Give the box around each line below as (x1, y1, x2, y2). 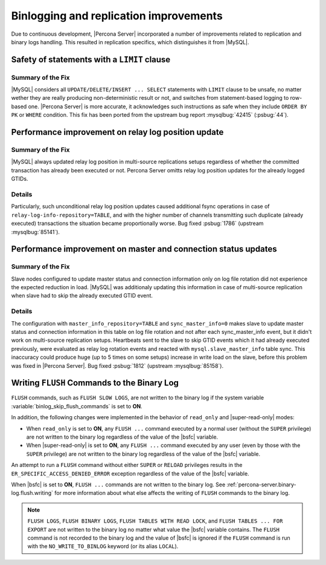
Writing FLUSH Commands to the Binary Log (11, 378, 179, 388)
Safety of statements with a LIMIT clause (11, 54, 171, 65)
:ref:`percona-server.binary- (226, 481, 297, 488)
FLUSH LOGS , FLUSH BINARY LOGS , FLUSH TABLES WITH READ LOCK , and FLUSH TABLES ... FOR (27, 517, 283, 524)
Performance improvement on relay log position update (11, 127, 224, 137)
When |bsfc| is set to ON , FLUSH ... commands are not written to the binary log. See (11, 481, 226, 488)
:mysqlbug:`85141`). (11, 228, 60, 235)
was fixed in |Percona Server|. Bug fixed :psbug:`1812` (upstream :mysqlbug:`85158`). (11, 362, 223, 369)
